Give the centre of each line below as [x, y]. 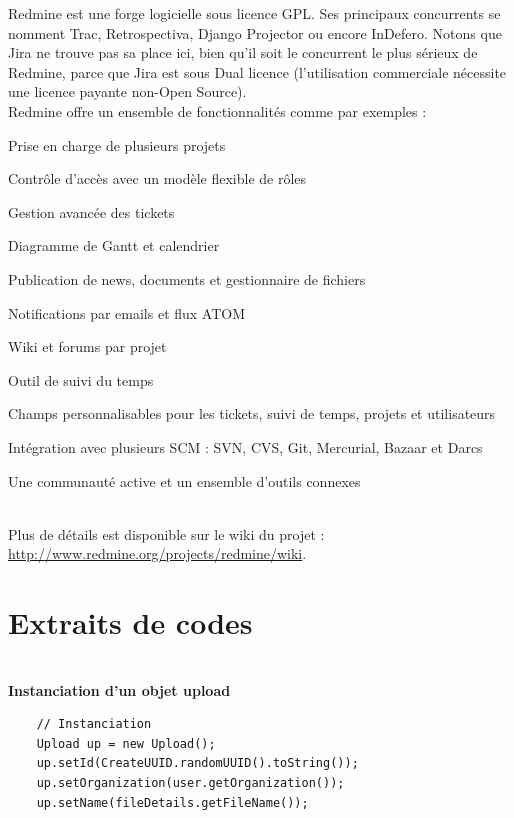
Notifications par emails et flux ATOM [127, 312]
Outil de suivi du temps [81, 379]
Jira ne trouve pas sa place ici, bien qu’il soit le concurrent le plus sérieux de [243, 52]
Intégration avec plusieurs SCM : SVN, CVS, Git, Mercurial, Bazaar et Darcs [245, 446]
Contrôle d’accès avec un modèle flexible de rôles [157, 178]
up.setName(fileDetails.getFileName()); [172, 802]
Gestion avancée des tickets [91, 211]
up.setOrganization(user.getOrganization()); [190, 782]
